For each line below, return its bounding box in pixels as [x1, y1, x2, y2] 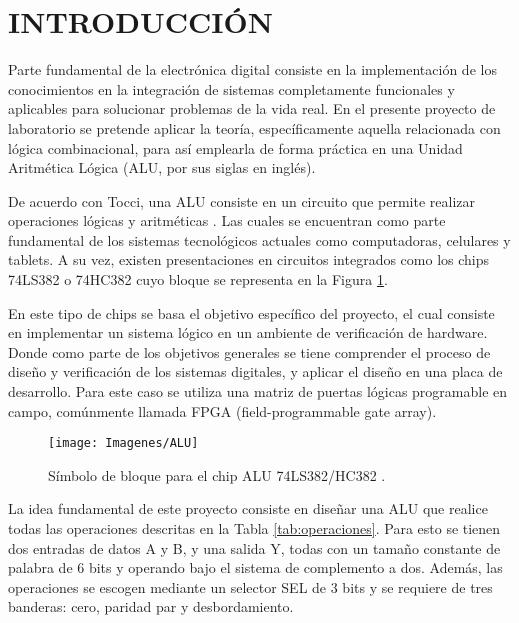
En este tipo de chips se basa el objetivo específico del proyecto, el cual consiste [8, 302, 495, 323]
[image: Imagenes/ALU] [48, 436, 199, 451]
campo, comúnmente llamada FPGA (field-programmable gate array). [8, 400, 437, 421]
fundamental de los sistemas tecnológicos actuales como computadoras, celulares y [8, 229, 511, 250]
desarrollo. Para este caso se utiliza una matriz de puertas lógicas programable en [8, 381, 508, 402]
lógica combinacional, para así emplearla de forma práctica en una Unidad [8, 137, 463, 158]
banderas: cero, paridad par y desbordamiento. [8, 596, 294, 617]
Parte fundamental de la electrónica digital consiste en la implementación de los [8, 59, 497, 80]
